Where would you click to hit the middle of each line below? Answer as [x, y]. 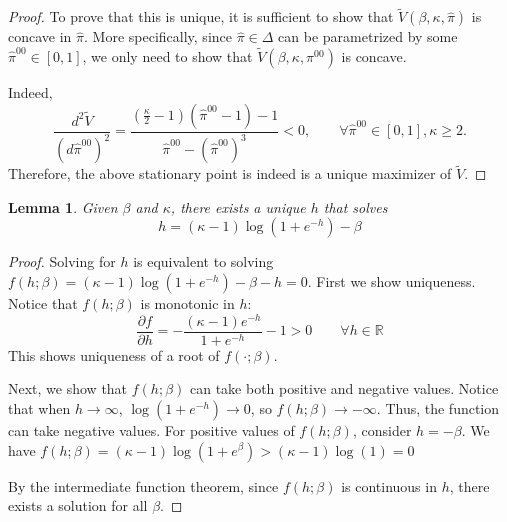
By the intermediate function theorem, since [143, 485]
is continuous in [389, 485]
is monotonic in [187, 303]
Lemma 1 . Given [63, 206]
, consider [382, 429]
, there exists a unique [238, 206]
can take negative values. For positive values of [151, 429]
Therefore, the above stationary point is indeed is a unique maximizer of [230, 173]
